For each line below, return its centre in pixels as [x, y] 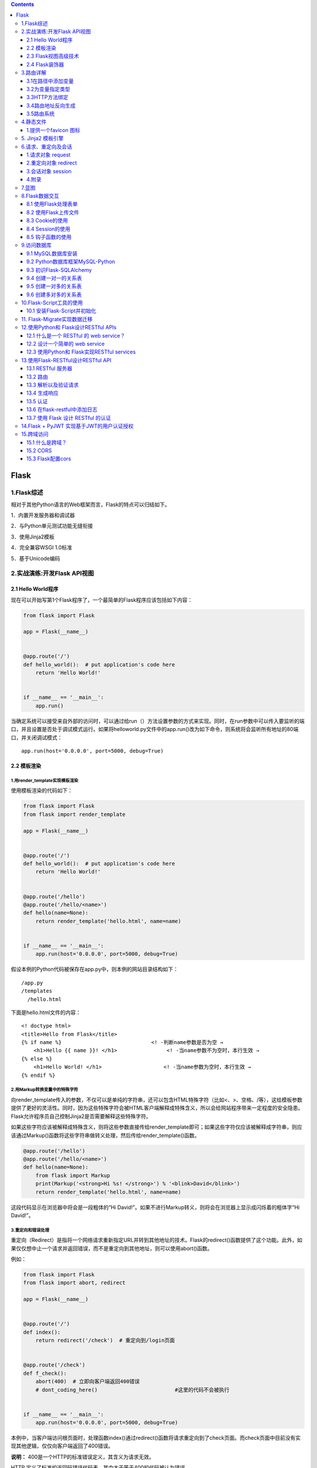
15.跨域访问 [35, 434]
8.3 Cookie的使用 [47, 221]
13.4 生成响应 [43, 393]
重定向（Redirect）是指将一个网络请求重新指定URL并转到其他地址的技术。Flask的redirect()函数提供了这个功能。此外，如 [156, 1240]
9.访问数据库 [37, 245]
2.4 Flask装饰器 [45, 64]
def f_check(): [45, 1373]
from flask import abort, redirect [74, 1283]
